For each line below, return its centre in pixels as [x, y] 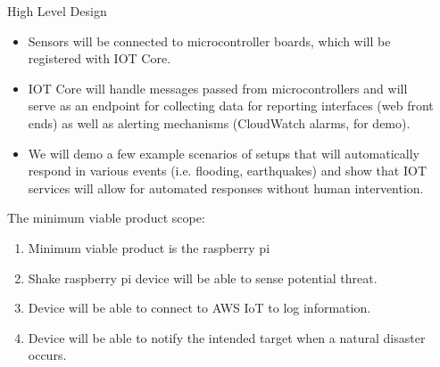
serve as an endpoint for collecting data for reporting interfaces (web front [231, 106]
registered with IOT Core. [100, 58]
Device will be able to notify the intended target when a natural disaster [227, 337]
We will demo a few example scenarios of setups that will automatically [224, 153]
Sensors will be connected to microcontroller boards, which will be [209, 41]
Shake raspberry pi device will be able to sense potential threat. [203, 277]
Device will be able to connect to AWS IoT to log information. [199, 308]
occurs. [47, 355]
